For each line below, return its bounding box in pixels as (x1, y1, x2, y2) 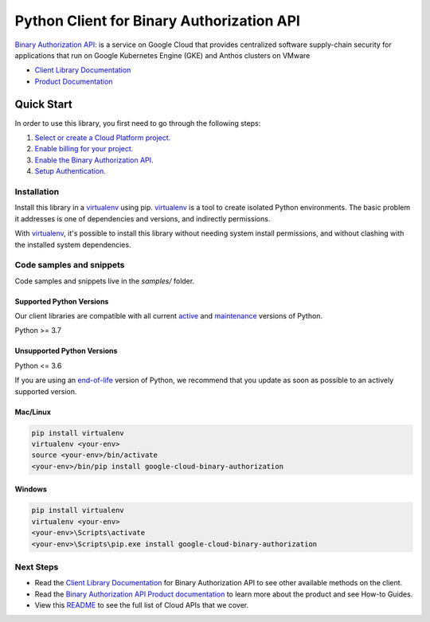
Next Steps (14, 561, 59, 573)
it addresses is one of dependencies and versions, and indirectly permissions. (14, 213, 271, 223)
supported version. (14, 386, 77, 396)
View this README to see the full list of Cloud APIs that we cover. (34, 600, 249, 610)
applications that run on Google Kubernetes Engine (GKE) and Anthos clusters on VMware (14, 50, 311, 60)
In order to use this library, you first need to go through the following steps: (14, 118, 261, 127)
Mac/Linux (14, 407, 52, 417)
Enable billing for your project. (34, 144, 134, 154)
